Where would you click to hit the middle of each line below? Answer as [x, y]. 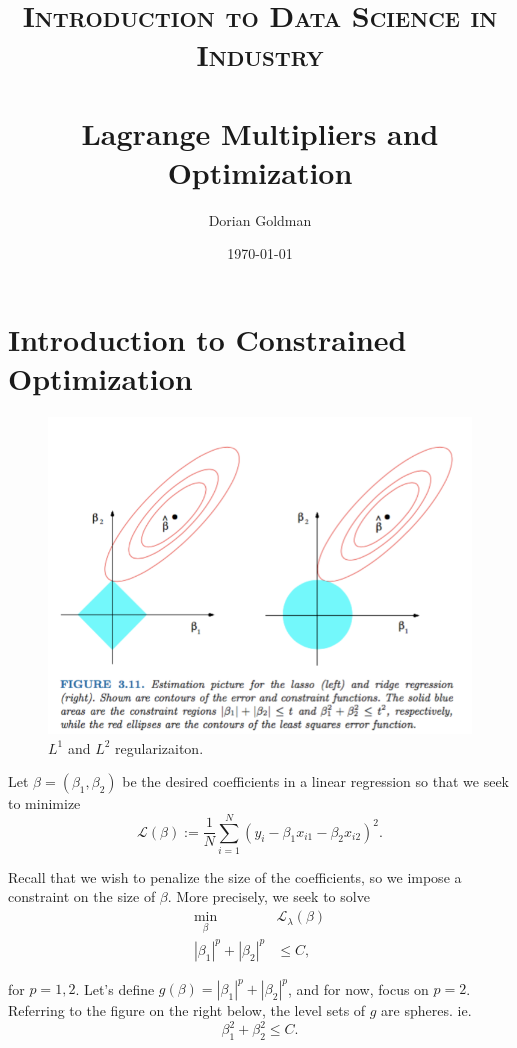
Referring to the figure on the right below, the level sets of [187, 1010]
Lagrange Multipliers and [260, 132]
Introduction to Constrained [207, 339]
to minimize [44, 803]
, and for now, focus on [358, 988]
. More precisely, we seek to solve [268, 896]
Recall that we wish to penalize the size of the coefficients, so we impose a [235, 876]
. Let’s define [115, 988]
